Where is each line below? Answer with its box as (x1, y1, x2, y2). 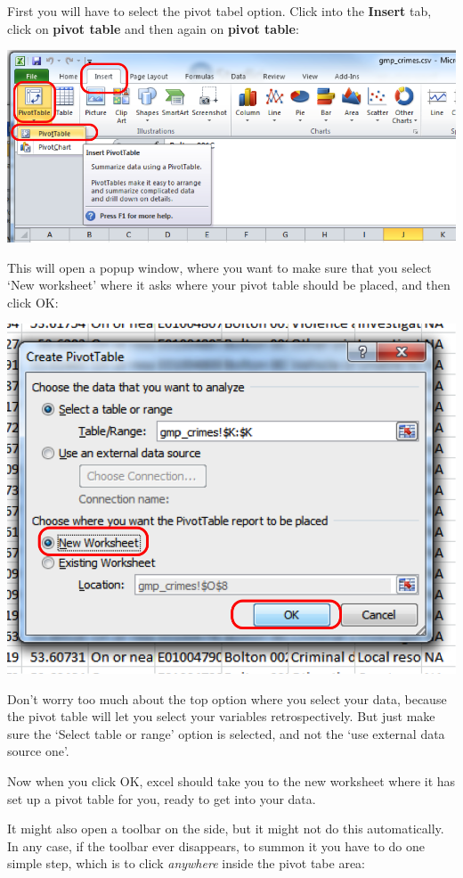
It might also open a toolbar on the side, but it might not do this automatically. (7, 819, 444, 838)
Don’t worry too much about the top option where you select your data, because (7, 689, 447, 708)
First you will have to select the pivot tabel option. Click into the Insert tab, (7, 2, 432, 20)
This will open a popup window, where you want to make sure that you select (7, 258, 432, 276)
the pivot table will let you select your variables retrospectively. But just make (7, 707, 435, 726)
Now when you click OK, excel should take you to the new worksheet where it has (7, 772, 456, 791)
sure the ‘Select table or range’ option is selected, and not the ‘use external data (7, 724, 445, 743)
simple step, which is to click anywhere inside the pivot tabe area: (7, 854, 366, 873)
